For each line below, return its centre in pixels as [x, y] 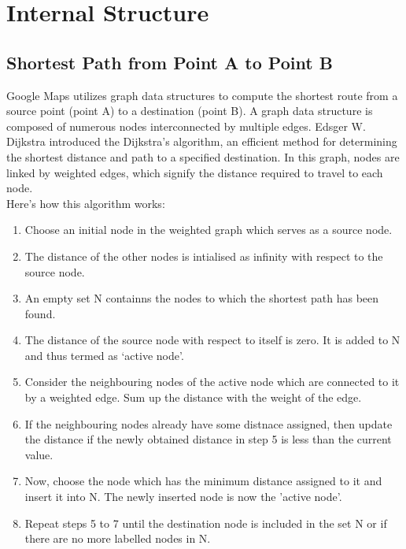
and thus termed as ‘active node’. [104, 355]
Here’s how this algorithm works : [86, 203]
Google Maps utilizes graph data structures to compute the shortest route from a [202, 95]
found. [40, 313]
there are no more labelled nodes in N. [118, 538]
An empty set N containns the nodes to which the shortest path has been [202, 298]
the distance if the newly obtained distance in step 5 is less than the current [208, 439]
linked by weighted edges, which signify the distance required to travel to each [195, 172]
